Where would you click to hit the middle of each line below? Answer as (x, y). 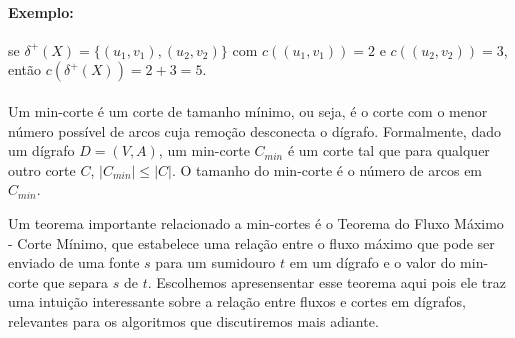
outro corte (42, 169)
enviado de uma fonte (74, 262)
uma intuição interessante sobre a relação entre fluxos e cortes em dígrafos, (237, 301)
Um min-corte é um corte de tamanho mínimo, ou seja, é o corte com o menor (248, 110)
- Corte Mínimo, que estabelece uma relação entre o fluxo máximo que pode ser (251, 242)
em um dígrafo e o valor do (372, 262)
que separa (76, 281)
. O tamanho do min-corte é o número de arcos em (327, 169)
